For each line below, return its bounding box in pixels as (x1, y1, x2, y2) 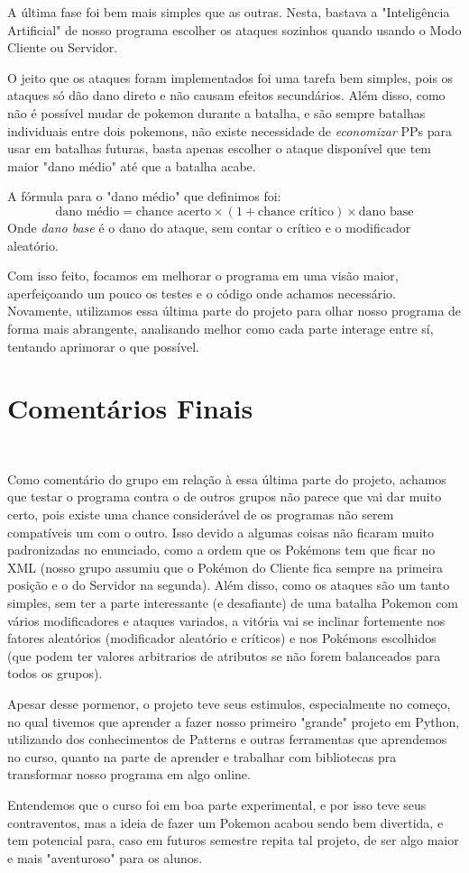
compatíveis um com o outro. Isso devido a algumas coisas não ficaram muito (7, 522, 434, 541)
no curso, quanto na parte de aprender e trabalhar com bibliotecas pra (7, 747, 397, 766)
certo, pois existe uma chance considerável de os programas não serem (7, 505, 394, 524)
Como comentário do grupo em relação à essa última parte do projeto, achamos (7, 469, 446, 488)
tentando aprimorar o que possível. (7, 336, 200, 355)
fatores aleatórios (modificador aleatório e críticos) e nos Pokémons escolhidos (7, 629, 437, 648)
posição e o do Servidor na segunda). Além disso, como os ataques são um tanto (7, 575, 450, 594)
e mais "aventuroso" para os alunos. (7, 848, 203, 867)
